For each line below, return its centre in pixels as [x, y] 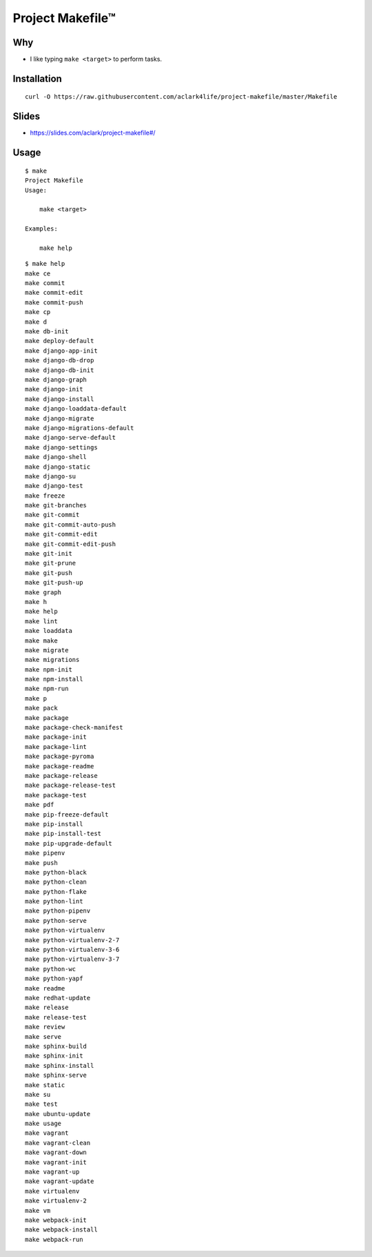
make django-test [54, 486]
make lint [41, 621]
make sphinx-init [54, 1056]
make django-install [60, 399]
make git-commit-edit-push [71, 544]
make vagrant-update [60, 1181]
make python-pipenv [58, 911]
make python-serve [56, 920]
